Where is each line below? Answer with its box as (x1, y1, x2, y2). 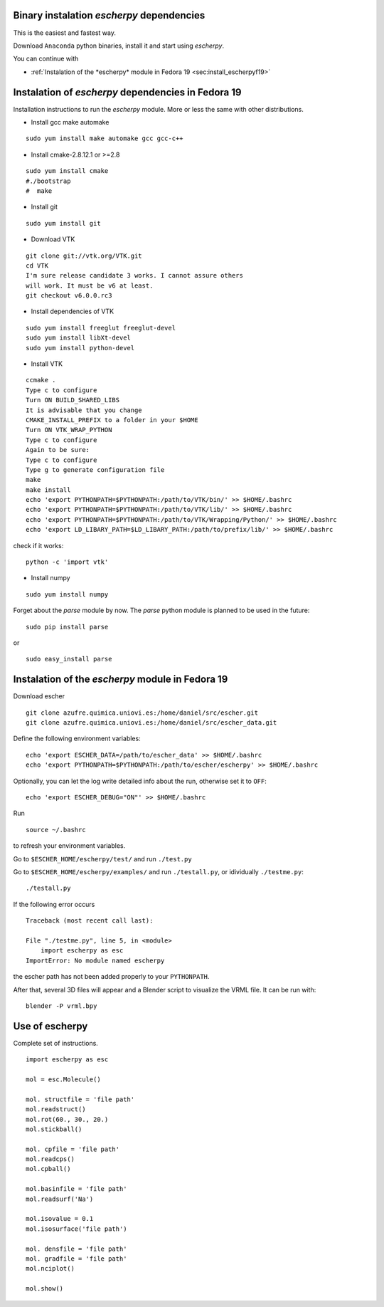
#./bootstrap (26, 177, 71, 185)
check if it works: (13, 541, 64, 550)
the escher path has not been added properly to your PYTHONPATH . (13, 972, 210, 981)
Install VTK (31, 359, 63, 368)
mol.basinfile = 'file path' (26, 1185, 127, 1193)
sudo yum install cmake (26, 167, 109, 175)
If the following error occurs (13, 900, 95, 908)
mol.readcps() (26, 1155, 75, 1163)
